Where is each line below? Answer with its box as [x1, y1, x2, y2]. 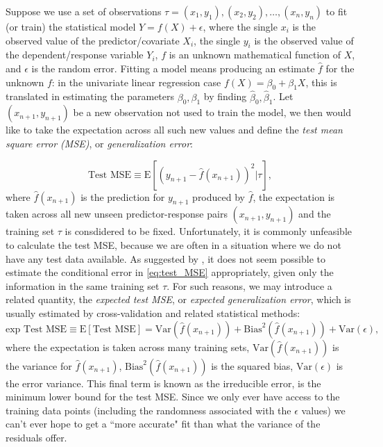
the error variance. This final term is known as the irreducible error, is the [6, 375, 321, 390]
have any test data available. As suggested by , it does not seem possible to [6, 251, 325, 266]
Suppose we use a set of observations [6, 4, 162, 18]
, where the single [203, 19, 278, 33]
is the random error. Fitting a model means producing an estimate [31, 60, 315, 75]
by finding [203, 89, 247, 104]
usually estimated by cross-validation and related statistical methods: [6, 305, 300, 320]
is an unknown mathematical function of [169, 47, 341, 62]
